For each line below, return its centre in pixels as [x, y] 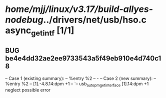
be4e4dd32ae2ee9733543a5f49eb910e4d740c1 [83, 58]
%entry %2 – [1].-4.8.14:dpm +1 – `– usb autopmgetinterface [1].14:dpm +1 [77, 84]
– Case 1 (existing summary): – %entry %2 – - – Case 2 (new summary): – [81, 78]
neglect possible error [28, 90]
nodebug [24, 20]
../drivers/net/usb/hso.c [95, 20]
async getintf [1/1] [40, 31]
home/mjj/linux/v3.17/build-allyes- [79, 9]
